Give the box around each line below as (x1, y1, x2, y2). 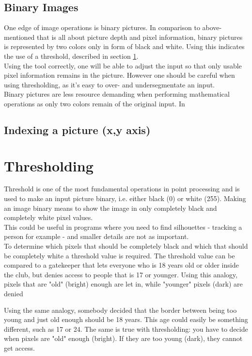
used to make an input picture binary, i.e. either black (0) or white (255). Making (4, 193, 246, 203)
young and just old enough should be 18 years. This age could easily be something (4, 314, 248, 324)
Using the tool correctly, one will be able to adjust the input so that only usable (4, 60, 242, 70)
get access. (4, 342, 35, 353)
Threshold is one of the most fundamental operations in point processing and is (4, 184, 240, 194)
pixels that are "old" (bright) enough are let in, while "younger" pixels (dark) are (4, 279, 243, 289)
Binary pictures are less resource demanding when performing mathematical (4, 89, 230, 99)
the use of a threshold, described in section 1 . (4, 51, 139, 61)
